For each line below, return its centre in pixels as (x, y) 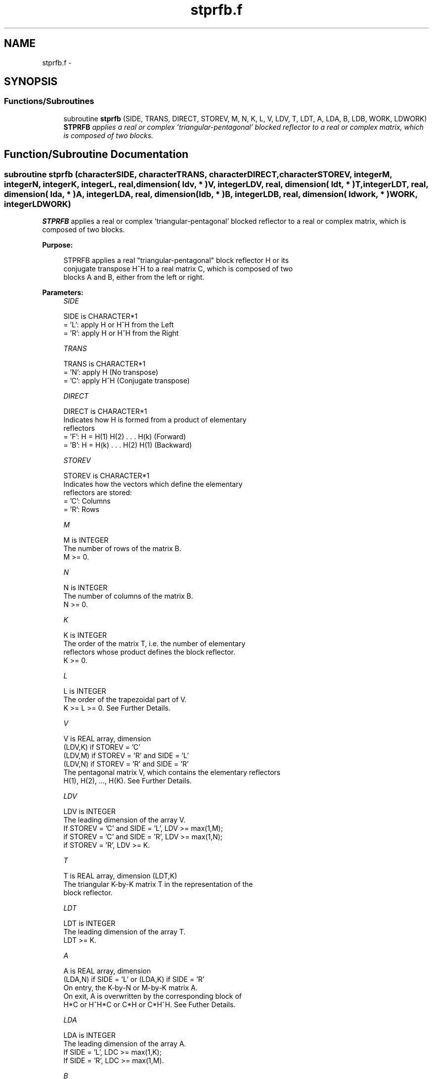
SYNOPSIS (31, 82)
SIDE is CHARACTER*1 (101, 316)
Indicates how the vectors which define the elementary (153, 484)
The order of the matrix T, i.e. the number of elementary (154, 644)
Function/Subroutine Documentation (96, 154)
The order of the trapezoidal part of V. (125, 700)
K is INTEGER (85, 635)
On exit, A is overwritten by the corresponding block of (153, 996)
